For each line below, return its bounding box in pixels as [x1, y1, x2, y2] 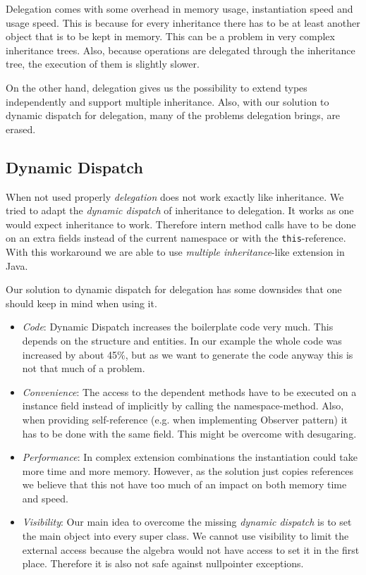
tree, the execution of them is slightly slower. [6, 56, 200, 71]
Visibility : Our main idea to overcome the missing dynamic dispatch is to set [22, 514, 352, 529]
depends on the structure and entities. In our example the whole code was [22, 333, 342, 347]
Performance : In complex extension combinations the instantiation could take [22, 450, 358, 464]
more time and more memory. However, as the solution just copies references [22, 463, 353, 478]
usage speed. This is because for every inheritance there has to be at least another [6, 15, 360, 30]
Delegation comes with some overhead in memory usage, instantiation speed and [6, 1, 353, 16]
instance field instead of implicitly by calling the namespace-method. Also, [22, 398, 344, 413]
